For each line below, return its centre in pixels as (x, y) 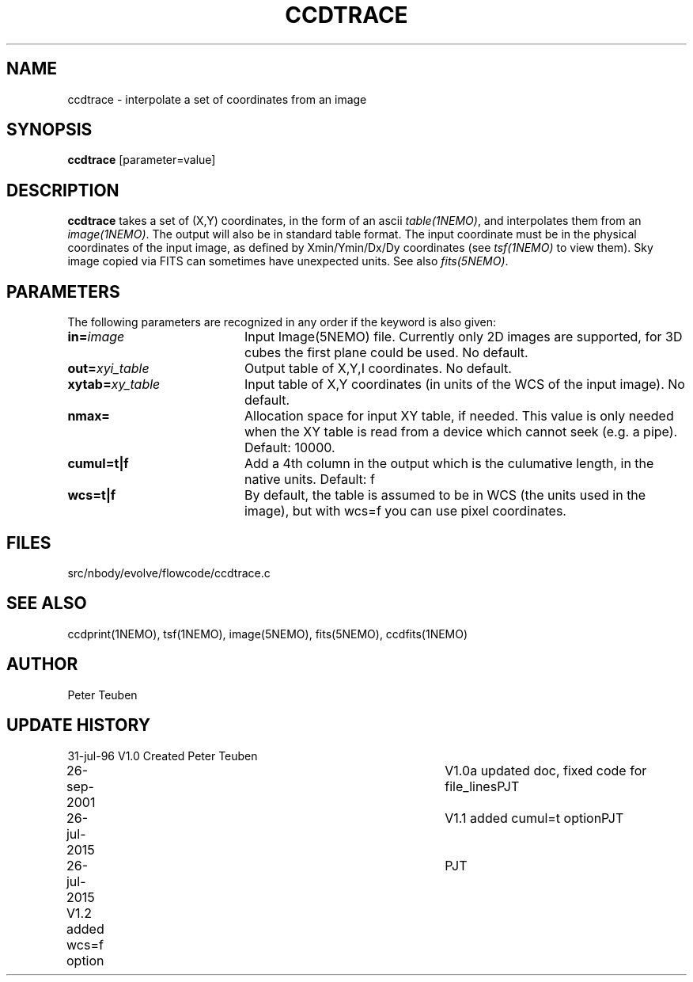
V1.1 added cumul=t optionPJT (534, 818)
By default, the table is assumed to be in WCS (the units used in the (445, 495)
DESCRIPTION (63, 190)
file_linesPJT (482, 786)
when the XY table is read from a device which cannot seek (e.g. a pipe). (461, 432)
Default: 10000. (290, 448)
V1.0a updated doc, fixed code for (546, 770)
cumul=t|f (98, 464)
